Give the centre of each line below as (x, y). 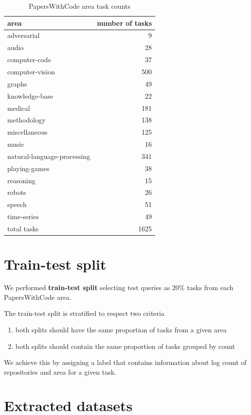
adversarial (24, 35)
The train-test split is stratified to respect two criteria (84, 313)
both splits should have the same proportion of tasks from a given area (121, 329)
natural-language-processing (49, 156)
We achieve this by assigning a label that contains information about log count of (125, 362)
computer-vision (31, 71)
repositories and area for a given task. (60, 372)
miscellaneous (27, 132)
